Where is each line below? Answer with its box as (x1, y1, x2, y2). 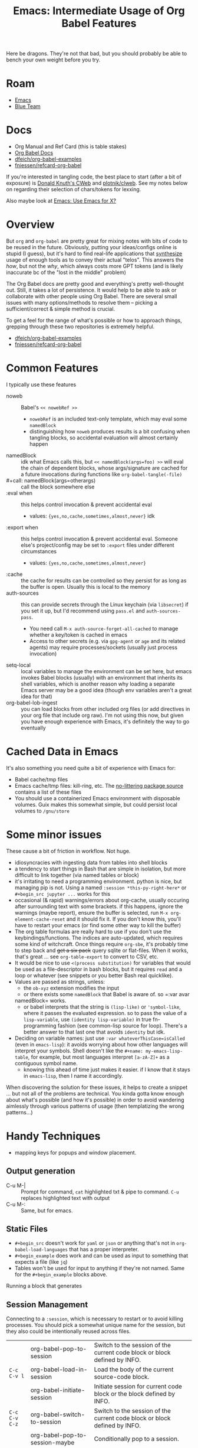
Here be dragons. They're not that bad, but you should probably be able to (6, 50, 187, 57)
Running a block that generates (6, 1283, 82, 1290)
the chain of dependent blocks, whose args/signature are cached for (21, 464, 188, 471)
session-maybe (30, 1439, 75, 1447)
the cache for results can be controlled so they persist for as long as (21, 577, 187, 584)
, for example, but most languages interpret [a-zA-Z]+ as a (28, 1053, 170, 1061)
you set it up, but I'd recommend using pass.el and (21, 607, 146, 614)
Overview (6, 218, 55, 231)
